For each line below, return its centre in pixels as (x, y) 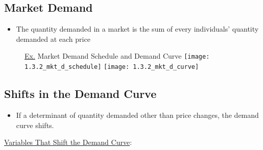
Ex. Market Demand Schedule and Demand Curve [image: (117, 56)
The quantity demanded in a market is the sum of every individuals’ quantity (137, 29)
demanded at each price (53, 39)
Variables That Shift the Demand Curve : (68, 142)
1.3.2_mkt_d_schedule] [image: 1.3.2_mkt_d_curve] (112, 67)
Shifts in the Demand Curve (80, 94)
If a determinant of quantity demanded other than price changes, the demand (137, 115)
